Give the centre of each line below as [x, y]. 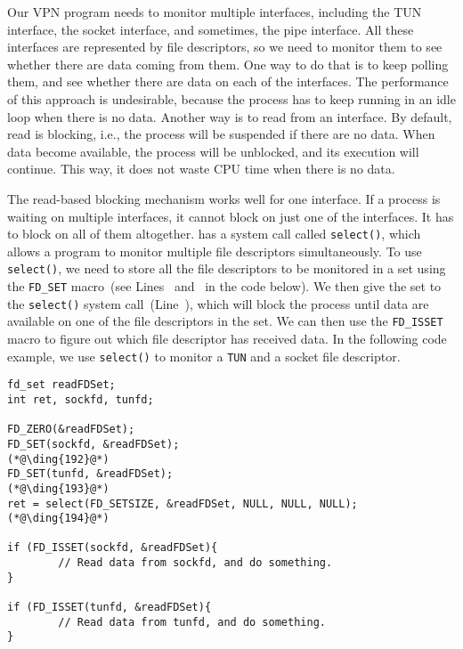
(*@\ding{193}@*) [58, 488]
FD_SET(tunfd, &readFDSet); [90, 474]
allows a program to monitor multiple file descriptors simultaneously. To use [215, 251]
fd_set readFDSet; [61, 385]
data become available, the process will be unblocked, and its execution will [213, 151]
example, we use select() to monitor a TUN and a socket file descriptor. [204, 356]
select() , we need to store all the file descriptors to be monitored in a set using [227, 268]
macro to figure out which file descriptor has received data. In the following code [227, 338]
